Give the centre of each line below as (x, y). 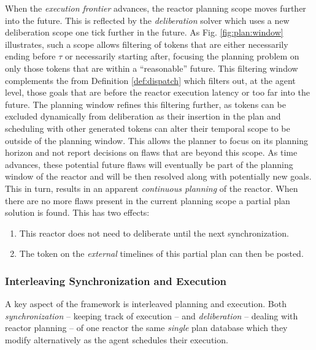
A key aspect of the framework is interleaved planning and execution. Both (146, 304)
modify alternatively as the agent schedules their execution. (117, 339)
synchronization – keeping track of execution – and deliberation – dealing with (152, 315)
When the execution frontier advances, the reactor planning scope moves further (156, 8)
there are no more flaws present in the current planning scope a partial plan (148, 200)
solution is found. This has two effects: (77, 212)
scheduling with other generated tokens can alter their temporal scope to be (148, 128)
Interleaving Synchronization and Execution (116, 280)
